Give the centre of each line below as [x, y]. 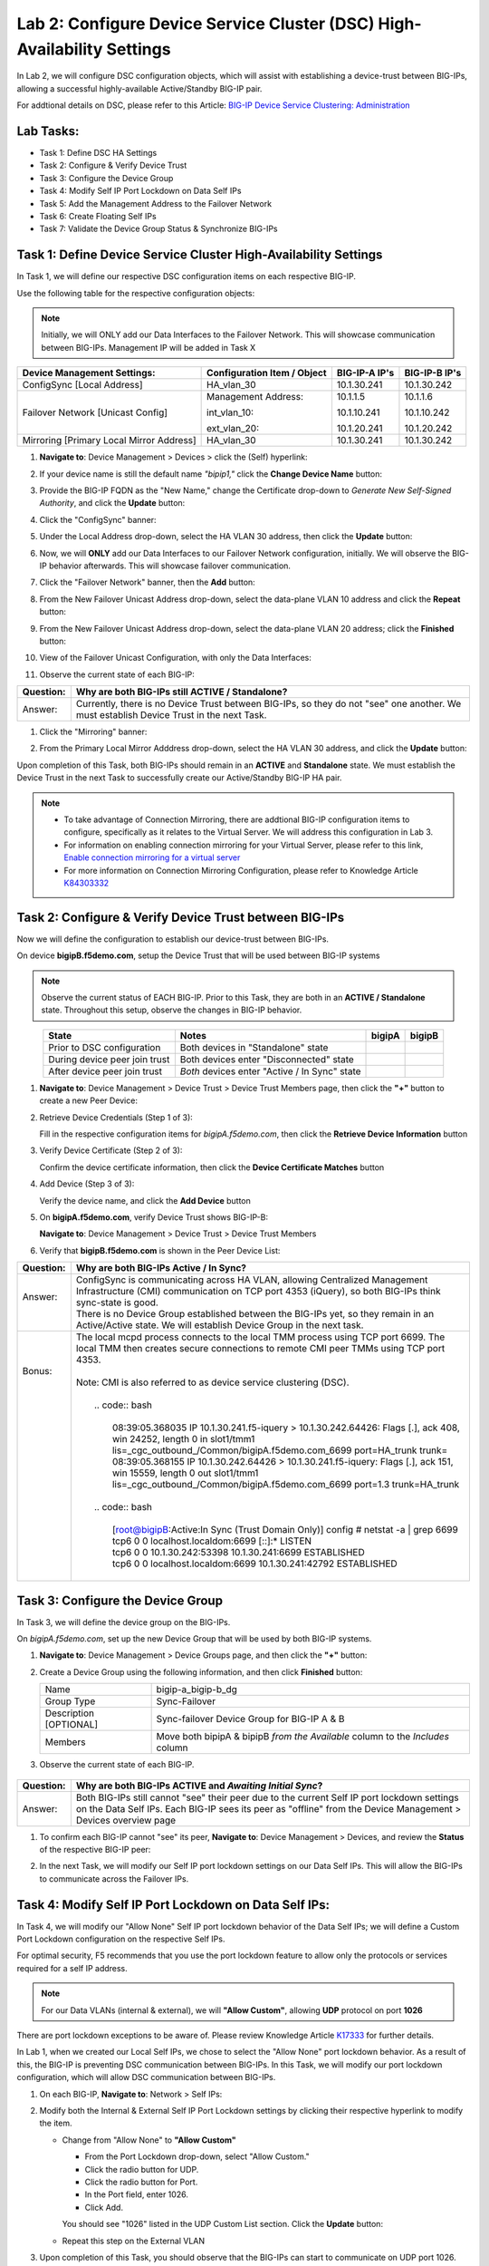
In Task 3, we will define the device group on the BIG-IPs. [124, 1622]
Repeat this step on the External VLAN [134, 2241]
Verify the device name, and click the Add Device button [145, 1200]
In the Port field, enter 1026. [137, 2194]
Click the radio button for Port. [141, 2182]
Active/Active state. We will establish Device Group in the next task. [220, 1325]
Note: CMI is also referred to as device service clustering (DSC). [212, 1382]
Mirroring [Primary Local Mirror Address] [109, 441]
